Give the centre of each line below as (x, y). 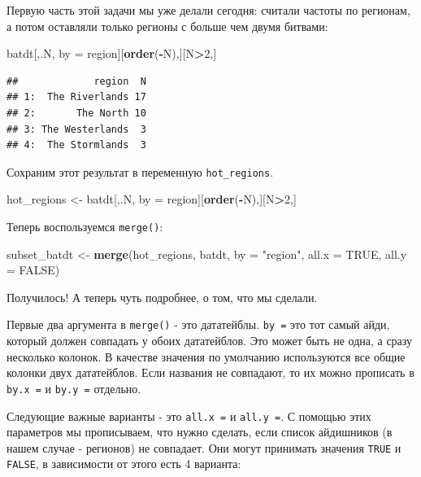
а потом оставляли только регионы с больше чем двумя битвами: (167, 26)
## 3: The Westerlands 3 (76, 129)
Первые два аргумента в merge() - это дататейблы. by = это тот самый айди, (198, 324)
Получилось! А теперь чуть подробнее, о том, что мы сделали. (162, 297)
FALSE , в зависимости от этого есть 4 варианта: (124, 464)
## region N (76, 81)
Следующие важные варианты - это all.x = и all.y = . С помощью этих (189, 416)
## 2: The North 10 (76, 113)
